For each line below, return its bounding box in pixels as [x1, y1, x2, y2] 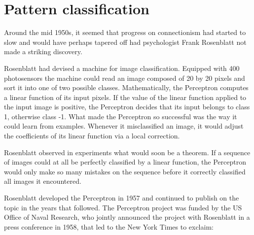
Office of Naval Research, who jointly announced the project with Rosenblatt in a [4, 212, 250, 222]
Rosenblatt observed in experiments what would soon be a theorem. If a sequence [4, 147, 251, 157]
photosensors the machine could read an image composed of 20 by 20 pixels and [4, 72, 245, 83]
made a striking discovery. [4, 46, 82, 57]
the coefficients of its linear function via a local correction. [4, 131, 180, 141]
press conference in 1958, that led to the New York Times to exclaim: [4, 221, 214, 232]
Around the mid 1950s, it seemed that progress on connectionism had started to [4, 27, 246, 37]
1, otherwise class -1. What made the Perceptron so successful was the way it [4, 111, 237, 121]
